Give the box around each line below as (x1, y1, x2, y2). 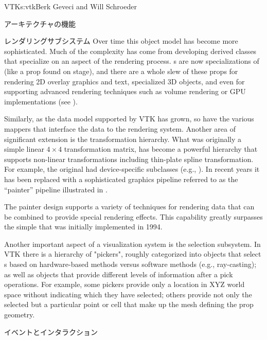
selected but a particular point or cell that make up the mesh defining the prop (4, 299, 254, 310)
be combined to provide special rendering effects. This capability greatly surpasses (4, 211, 263, 222)
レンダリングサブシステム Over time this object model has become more (4, 35, 238, 46)
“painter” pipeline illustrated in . (4, 184, 108, 194)
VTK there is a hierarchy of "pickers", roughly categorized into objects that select (4, 248, 261, 259)
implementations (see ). (4, 96, 78, 106)
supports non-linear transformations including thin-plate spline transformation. (4, 153, 254, 164)
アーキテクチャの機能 (4, 18, 76, 29)
